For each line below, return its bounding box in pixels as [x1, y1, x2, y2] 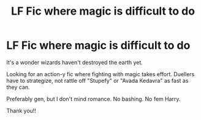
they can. [6, 83, 30, 91]
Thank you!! [6, 107, 37, 114]
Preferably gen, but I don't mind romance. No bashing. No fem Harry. [6, 95, 181, 102]
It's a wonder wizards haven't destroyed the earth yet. [6, 58, 143, 66]
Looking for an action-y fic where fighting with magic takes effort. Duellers [6, 70, 195, 77]
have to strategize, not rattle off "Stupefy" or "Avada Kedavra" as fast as [6, 77, 189, 84]
